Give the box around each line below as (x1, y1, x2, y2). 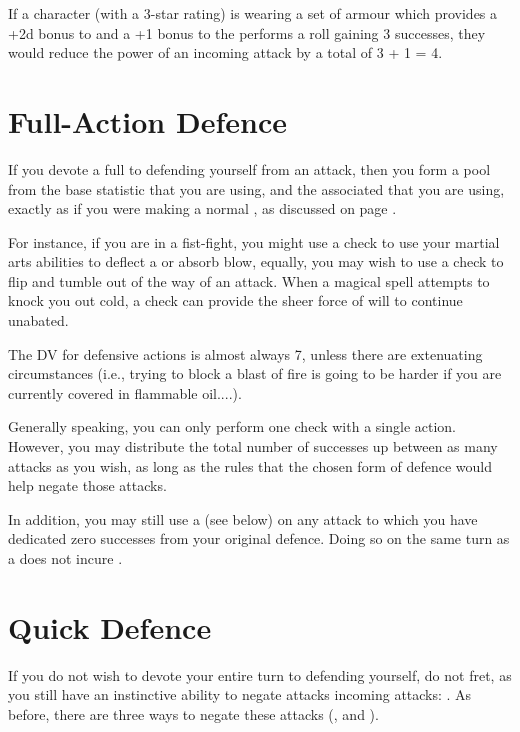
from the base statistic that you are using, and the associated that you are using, (8, 178, 505, 199)
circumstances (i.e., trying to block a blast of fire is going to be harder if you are (8, 363, 502, 384)
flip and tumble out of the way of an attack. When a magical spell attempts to (8, 270, 490, 291)
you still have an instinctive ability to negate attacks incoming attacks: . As (8, 684, 472, 705)
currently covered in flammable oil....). (8, 382, 242, 403)
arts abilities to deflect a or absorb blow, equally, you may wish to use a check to (8, 251, 504, 272)
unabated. (8, 310, 69, 331)
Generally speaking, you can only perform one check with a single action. (8, 416, 456, 437)
